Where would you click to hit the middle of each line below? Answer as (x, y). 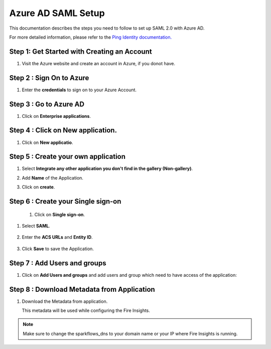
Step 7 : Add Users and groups (58, 263)
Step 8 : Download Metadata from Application (82, 289)
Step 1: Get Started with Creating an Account (81, 51)
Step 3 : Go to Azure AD (47, 104)
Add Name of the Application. (53, 178)
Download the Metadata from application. (65, 301)
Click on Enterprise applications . (56, 116)
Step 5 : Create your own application (67, 157)
